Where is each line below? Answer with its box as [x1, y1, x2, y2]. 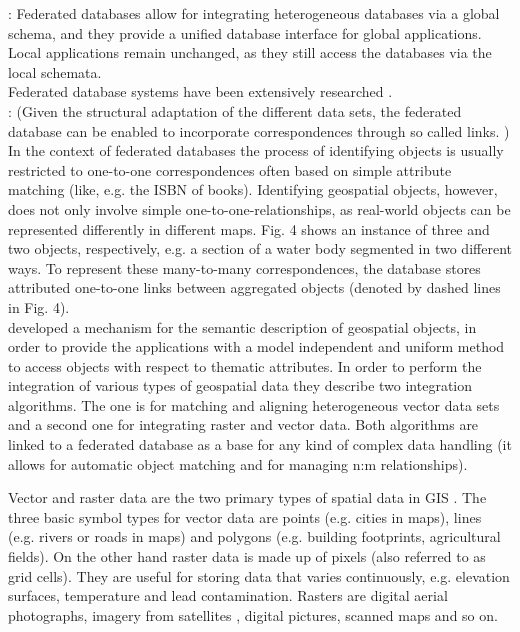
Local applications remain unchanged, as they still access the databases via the [8, 42, 492, 63]
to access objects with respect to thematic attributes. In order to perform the [8, 355, 482, 376]
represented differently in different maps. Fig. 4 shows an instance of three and [8, 218, 490, 239]
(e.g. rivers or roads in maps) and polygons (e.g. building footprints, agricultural [8, 526, 501, 547]
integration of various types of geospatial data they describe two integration [8, 375, 473, 396]
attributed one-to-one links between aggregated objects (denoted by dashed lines [8, 277, 501, 298]
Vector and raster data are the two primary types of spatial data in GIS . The [8, 487, 487, 508]
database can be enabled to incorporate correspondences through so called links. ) [8, 120, 510, 141]
